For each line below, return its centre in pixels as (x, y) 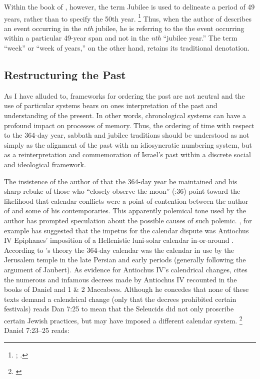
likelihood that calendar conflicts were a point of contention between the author (126, 201)
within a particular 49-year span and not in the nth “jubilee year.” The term (121, 38)
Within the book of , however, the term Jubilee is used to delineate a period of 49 (129, 7)
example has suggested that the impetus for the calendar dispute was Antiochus (126, 230)
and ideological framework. (45, 164)
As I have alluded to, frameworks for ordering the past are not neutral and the (124, 95)
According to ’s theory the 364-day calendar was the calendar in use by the (119, 250)
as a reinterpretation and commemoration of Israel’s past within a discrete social (127, 154)
